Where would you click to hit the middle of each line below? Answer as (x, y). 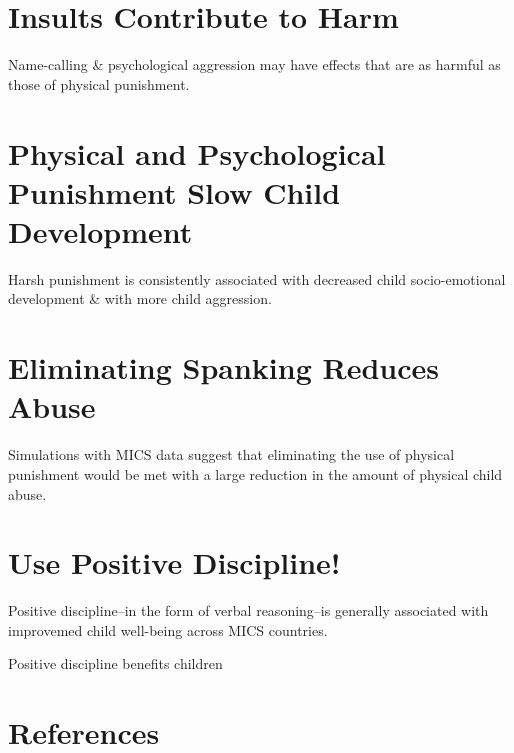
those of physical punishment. (99, 83)
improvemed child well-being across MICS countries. (168, 629)
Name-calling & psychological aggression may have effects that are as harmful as (254, 64)
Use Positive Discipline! (174, 562)
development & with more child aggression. (140, 298)
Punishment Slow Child (174, 191)
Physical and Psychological (197, 152)
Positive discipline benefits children (115, 663)
